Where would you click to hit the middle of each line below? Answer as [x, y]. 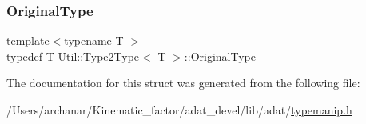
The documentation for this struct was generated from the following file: [183, 83]
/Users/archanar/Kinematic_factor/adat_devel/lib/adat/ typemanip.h [179, 110]
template [28, 40]
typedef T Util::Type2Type [73, 56]
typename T [94, 40]
